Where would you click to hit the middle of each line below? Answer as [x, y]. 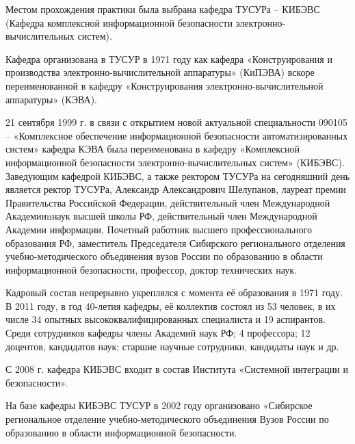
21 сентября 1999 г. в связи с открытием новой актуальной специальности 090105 [176, 122]
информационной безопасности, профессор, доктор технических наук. [151, 269]
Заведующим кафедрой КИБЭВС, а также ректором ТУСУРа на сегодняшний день [178, 175]
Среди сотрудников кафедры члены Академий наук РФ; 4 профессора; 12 [158, 333]
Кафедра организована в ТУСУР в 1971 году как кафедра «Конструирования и [169, 58]
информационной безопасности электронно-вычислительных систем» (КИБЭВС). [175, 162]
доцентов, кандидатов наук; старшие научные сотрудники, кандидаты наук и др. [172, 346]
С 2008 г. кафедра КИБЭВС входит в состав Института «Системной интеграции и [177, 369]
